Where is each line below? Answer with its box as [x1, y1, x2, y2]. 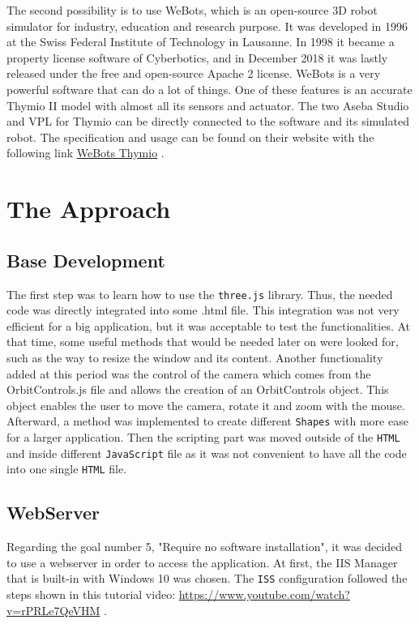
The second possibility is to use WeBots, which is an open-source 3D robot [6, 2, 378, 18]
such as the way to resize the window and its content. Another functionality [6, 348, 383, 365]
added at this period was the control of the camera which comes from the [6, 365, 371, 382]
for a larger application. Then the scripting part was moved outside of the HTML [6, 428, 400, 445]
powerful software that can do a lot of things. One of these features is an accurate [6, 80, 413, 97]
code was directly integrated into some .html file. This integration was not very [6, 301, 400, 318]
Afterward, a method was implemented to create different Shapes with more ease [6, 412, 408, 430]
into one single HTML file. [6, 460, 127, 477]
